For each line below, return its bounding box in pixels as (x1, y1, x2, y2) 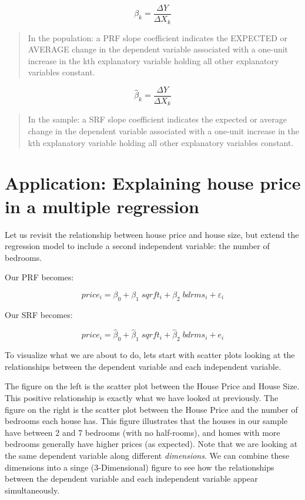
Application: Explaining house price (5, 171, 301, 195)
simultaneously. (5, 484, 60, 496)
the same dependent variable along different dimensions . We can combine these (5, 449, 290, 462)
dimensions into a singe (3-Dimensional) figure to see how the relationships (5, 461, 274, 473)
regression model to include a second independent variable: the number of (5, 240, 270, 252)
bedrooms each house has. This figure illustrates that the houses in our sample (5, 415, 288, 427)
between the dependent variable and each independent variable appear (5, 472, 258, 485)
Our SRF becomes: (5, 308, 73, 320)
